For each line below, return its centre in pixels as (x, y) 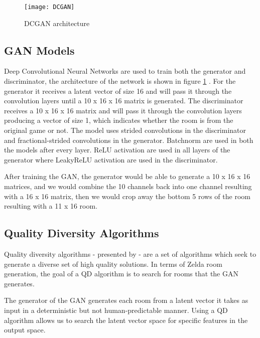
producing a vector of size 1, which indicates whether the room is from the (119, 120)
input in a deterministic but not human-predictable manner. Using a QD (116, 310)
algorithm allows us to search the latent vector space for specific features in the (126, 320)
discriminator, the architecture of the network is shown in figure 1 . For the (120, 81)
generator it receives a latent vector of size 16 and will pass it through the (118, 91)
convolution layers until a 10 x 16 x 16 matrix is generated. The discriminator (124, 101)
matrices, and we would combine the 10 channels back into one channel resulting (128, 186)
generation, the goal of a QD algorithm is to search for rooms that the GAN (121, 274)
